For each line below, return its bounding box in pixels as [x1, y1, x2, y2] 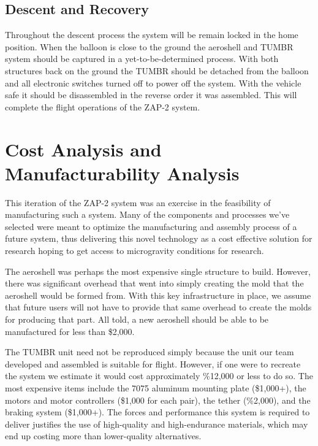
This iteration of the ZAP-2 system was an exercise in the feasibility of [5, 196, 271, 209]
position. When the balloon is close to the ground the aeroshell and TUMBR [5, 40, 293, 53]
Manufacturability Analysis [5, 160, 240, 185]
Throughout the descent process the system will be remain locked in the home [5, 28, 298, 41]
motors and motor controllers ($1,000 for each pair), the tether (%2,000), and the [5, 393, 311, 406]
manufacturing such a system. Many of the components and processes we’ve [5, 208, 290, 221]
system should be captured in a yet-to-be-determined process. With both [5, 52, 279, 65]
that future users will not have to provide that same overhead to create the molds [5, 301, 312, 313]
